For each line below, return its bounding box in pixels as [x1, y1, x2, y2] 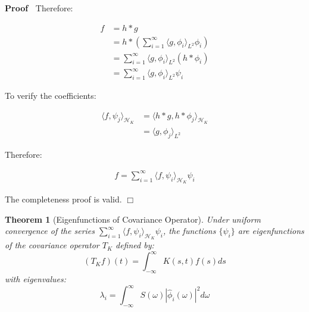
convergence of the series [5, 224, 95, 237]
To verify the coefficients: [5, 89, 96, 102]
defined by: [116, 239, 154, 251]
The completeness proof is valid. [5, 193, 122, 205]
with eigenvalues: [5, 273, 67, 285]
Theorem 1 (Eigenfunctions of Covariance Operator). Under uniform [5, 213, 261, 225]
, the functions [163, 224, 216, 237]
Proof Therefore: [5, 2, 73, 14]
